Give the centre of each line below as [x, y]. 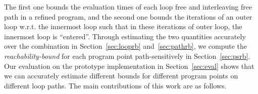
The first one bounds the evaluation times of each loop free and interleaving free [128, 7]
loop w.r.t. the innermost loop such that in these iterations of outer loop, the [123, 26]
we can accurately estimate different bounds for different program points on [121, 76]
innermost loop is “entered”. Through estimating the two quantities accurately [125, 36]
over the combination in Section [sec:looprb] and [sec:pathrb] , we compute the [125, 46]
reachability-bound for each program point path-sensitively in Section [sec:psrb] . [127, 56]
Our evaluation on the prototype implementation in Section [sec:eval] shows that [129, 66]
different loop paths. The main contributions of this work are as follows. [115, 85]
